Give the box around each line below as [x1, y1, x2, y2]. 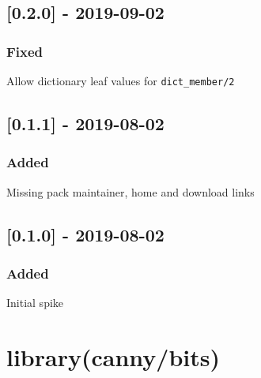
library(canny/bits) [6, 341, 220, 373]
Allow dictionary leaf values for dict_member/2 [6, 73, 235, 88]
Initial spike [6, 294, 64, 311]
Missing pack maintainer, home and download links [6, 183, 255, 200]
